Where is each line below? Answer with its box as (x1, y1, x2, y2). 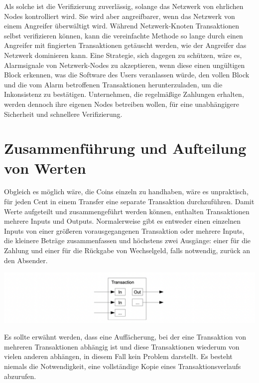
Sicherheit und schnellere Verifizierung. (4, 108, 123, 119)
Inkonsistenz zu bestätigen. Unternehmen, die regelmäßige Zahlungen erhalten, (4, 89, 244, 99)
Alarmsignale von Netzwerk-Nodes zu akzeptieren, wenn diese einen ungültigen (4, 59, 245, 70)
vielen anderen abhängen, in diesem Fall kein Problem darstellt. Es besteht (4, 351, 233, 362)
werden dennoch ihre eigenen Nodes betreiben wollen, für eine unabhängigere (4, 98, 240, 109)
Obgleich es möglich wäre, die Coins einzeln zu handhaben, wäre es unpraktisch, (4, 186, 249, 197)
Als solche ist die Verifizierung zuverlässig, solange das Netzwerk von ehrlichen (4, 1, 244, 11)
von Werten (4, 157, 86, 178)
